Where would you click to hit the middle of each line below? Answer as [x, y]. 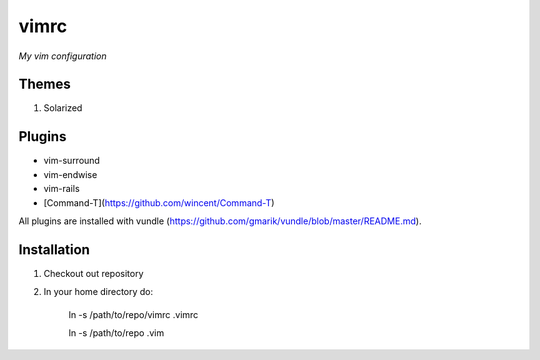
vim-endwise [70, 174]
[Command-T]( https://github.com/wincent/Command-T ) [159, 202]
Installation [54, 249]
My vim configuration [62, 56]
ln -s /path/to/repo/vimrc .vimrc [133, 314]
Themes [45, 84]
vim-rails [61, 189]
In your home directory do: [98, 292]
